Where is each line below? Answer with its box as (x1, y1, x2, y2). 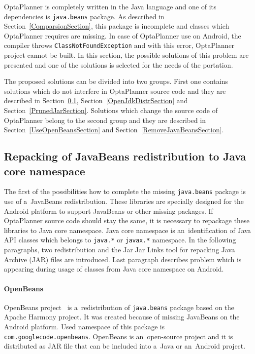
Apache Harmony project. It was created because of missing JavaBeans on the (4, 312, 240, 322)
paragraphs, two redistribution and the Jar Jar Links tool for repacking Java (4, 244, 235, 255)
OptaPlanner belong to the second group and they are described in (4, 115, 206, 125)
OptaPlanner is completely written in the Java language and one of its (4, 1, 217, 11)
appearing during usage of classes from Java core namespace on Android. (4, 264, 224, 274)
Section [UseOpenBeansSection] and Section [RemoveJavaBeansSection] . (4, 124, 224, 135)
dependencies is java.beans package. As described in (4, 11, 164, 21)
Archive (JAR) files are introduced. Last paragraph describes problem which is (4, 254, 242, 264)
